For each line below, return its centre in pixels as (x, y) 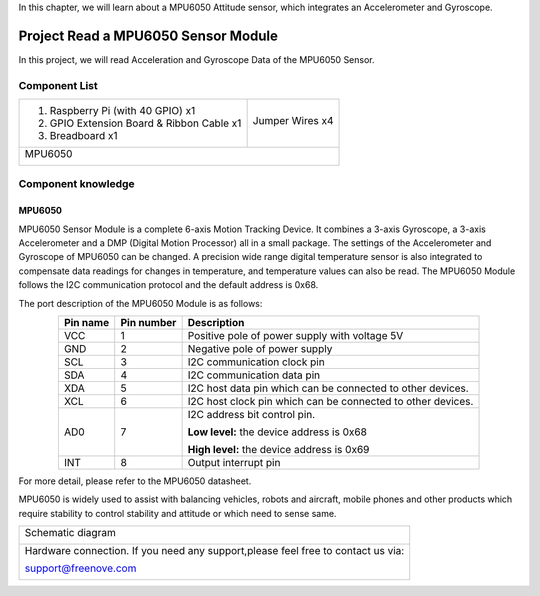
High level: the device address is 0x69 (278, 449)
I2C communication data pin (253, 375)
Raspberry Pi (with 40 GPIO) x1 (122, 111)
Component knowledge (76, 184)
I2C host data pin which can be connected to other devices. (328, 388)
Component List (58, 85)
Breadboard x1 (84, 136)
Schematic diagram (70, 533)
